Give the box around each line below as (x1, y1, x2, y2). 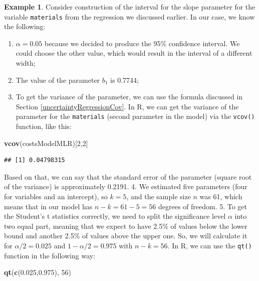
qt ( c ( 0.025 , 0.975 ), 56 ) (4, 267, 71, 277)
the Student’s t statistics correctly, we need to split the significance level (4, 211, 226, 221)
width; (16, 58, 36, 68)
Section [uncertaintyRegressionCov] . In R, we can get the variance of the (16, 101, 239, 111)
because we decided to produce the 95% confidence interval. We (44, 38, 240, 48)
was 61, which (199, 191, 242, 202)
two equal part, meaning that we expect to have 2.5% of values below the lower (4, 220, 247, 231)
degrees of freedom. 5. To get (158, 201, 247, 211)
